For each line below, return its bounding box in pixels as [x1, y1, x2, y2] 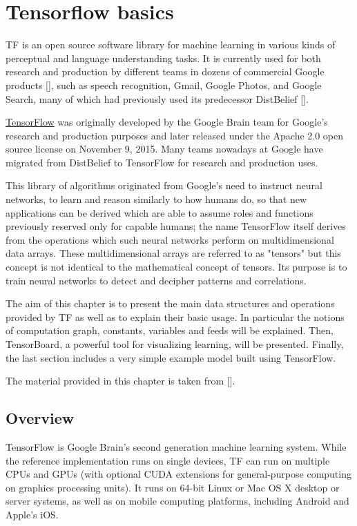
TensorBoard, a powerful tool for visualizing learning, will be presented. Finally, [6, 337, 344, 351]
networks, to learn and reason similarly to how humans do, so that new [6, 192, 307, 206]
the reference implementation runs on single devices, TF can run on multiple [6, 453, 330, 467]
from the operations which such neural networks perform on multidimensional [6, 232, 334, 246]
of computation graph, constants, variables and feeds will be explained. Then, [6, 323, 334, 338]
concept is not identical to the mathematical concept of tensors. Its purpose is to [6, 260, 347, 274]
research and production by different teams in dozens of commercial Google [6, 64, 325, 79]
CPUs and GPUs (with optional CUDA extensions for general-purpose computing [6, 467, 351, 481]
